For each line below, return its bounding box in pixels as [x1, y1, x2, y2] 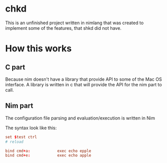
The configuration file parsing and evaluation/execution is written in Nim [5, 115, 155, 121]
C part [5, 63, 25, 71]
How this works [5, 43, 72, 55]
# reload [5, 139, 24, 144]
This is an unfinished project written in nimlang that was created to [5, 20, 144, 26]
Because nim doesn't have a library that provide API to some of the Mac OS [5, 76, 162, 82]
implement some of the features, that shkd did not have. [5, 25, 122, 31]
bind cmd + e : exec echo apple [5, 153, 92, 158]
